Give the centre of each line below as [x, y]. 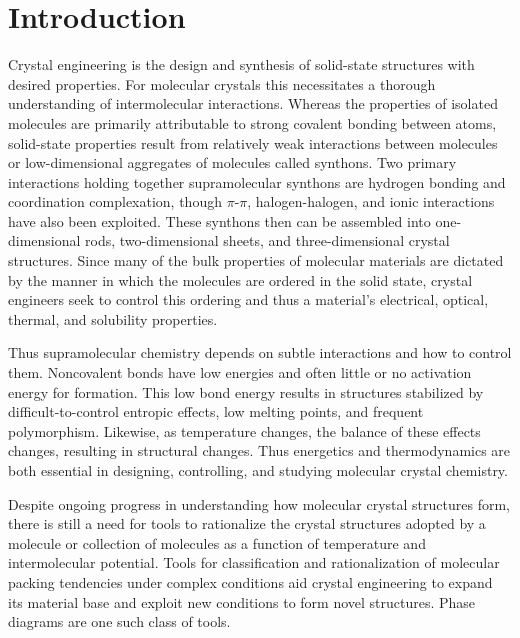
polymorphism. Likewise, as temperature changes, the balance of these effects [244, 430]
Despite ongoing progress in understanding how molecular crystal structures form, [259, 503]
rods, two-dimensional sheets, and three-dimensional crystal [267, 240]
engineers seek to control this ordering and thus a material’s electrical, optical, [248, 299]
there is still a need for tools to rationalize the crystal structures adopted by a [247, 523]
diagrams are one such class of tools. [119, 621]
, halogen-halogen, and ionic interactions [371, 201]
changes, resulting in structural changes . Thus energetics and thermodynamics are [259, 450]
